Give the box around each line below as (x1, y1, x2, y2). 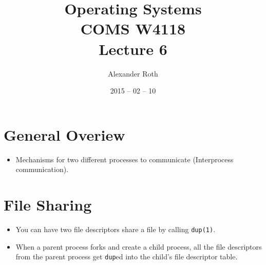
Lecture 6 (99, 38, 167, 59)
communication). (15, 164, 69, 175)
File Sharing (4, 194, 92, 215)
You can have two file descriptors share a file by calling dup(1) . (15, 223, 216, 234)
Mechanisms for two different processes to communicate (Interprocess (15, 154, 234, 164)
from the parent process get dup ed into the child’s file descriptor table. (15, 251, 238, 262)
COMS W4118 (80, 18, 186, 39)
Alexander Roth (108, 68, 158, 79)
